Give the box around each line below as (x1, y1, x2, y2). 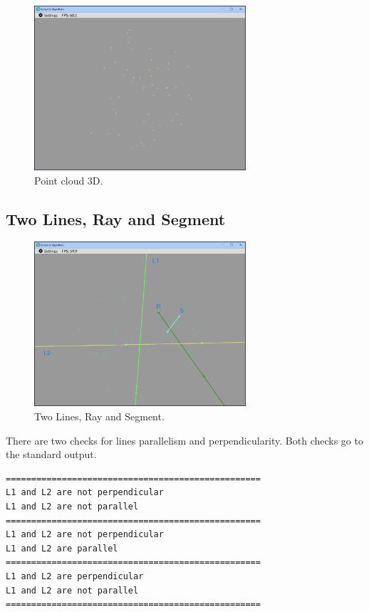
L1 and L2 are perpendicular (6, 571, 144, 581)
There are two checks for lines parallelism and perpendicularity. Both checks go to (6, 432, 363, 447)
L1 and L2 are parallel (6, 543, 118, 554)
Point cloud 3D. (34, 172, 103, 187)
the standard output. (6, 447, 97, 462)
